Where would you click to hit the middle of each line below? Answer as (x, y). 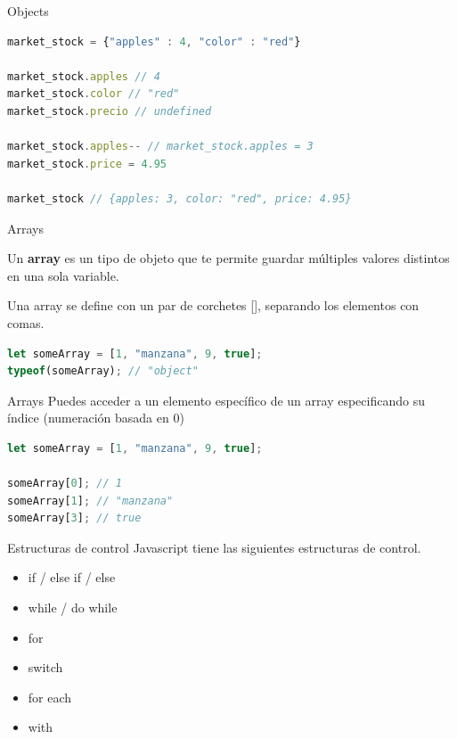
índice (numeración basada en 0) (96, 418)
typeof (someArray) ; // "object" (103, 371)
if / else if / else (72, 577)
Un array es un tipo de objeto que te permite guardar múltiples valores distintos (228, 258)
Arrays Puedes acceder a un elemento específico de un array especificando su (216, 400)
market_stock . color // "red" (94, 94)
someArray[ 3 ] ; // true (74, 518)
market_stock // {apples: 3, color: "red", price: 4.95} (180, 198)
